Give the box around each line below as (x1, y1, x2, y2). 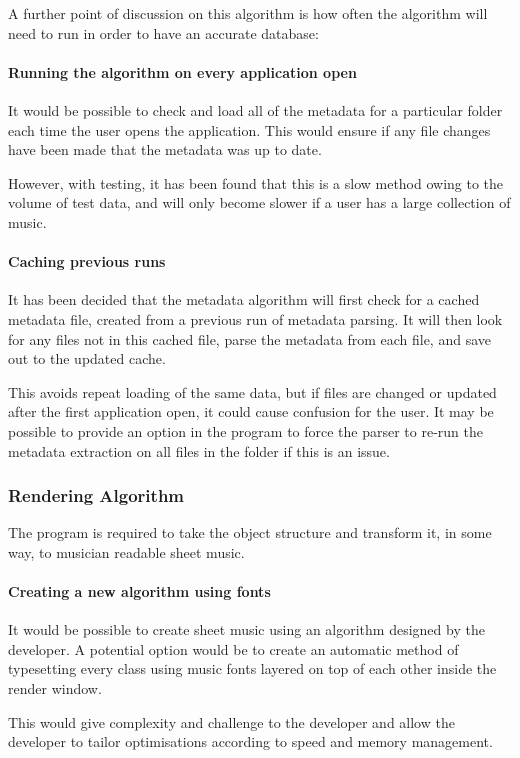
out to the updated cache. (8, 348, 166, 369)
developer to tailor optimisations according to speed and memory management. (8, 731, 493, 752)
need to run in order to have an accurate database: (8, 22, 319, 43)
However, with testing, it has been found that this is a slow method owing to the (8, 172, 504, 193)
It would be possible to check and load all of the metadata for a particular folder (8, 99, 503, 120)
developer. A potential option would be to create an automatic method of (8, 638, 459, 659)
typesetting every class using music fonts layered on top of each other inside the (8, 658, 497, 679)
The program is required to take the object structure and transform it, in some (8, 522, 492, 543)
